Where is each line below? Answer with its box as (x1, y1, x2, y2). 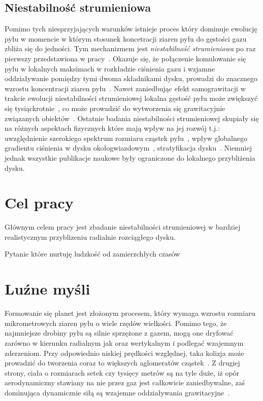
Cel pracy (5, 192, 74, 213)
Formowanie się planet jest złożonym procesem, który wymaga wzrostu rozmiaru (5, 308, 255, 318)
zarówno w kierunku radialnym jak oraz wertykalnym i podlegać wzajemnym (5, 337, 244, 348)
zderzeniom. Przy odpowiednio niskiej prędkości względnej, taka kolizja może (5, 347, 244, 358)
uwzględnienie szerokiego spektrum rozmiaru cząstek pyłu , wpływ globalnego (5, 132, 248, 143)
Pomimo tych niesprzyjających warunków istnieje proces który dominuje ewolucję (5, 23, 257, 34)
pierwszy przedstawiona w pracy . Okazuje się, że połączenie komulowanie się (5, 53, 246, 63)
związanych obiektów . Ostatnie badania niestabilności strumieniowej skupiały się (5, 113, 259, 123)
